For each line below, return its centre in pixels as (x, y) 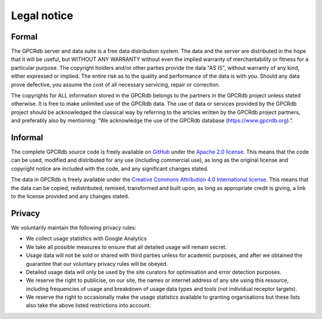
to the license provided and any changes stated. (70, 197)
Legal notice (42, 16)
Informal (27, 138)
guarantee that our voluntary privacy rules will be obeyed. (97, 263)
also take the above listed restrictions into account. (89, 305)
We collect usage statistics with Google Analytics (86, 238)
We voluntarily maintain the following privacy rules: (74, 228)
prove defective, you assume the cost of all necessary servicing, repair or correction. (116, 84)
